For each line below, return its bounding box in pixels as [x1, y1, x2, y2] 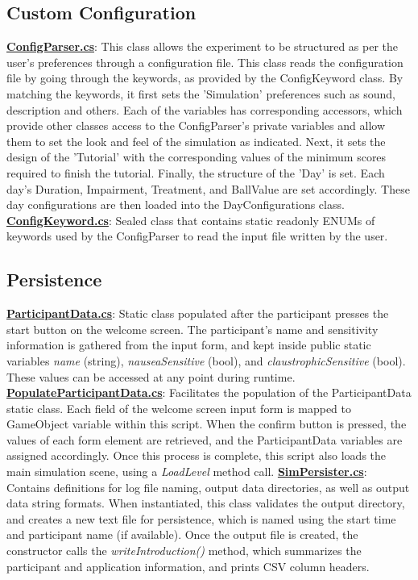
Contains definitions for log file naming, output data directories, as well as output [6, 478, 410, 495]
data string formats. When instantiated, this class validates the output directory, [6, 494, 405, 511]
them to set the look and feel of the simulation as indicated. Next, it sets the [6, 132, 386, 149]
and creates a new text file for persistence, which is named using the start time [6, 510, 396, 527]
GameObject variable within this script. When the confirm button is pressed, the [6, 415, 407, 432]
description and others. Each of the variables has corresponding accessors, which [6, 101, 403, 118]
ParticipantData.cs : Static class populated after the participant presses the [6, 305, 389, 322]
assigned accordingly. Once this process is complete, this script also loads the [6, 447, 387, 464]
